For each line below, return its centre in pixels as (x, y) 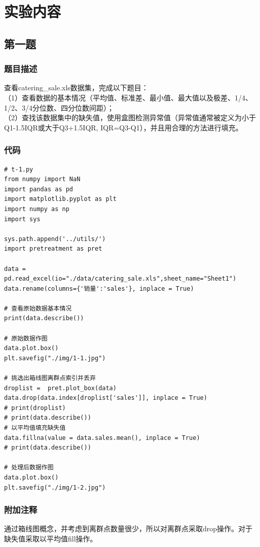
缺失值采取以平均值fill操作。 (51, 538)
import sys (22, 219)
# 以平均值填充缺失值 (35, 428)
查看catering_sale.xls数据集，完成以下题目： (76, 88)
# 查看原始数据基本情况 (38, 308)
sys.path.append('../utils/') (55, 239)
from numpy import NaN (42, 179)
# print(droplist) (35, 408)
